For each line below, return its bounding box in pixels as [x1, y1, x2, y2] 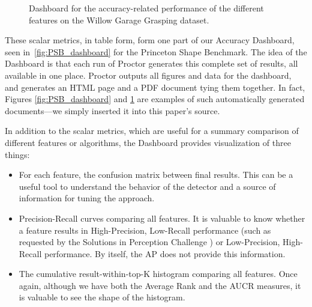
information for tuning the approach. [19, 192, 155, 204]
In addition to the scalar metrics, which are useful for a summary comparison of [5, 124, 299, 137]
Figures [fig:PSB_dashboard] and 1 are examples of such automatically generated [5, 93, 305, 105]
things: [5, 148, 30, 160]
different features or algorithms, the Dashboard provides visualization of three [5, 136, 291, 148]
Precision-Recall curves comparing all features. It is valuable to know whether [19, 211, 305, 224]
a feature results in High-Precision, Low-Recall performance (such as [19, 223, 271, 236]
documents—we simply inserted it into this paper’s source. [5, 104, 220, 117]
